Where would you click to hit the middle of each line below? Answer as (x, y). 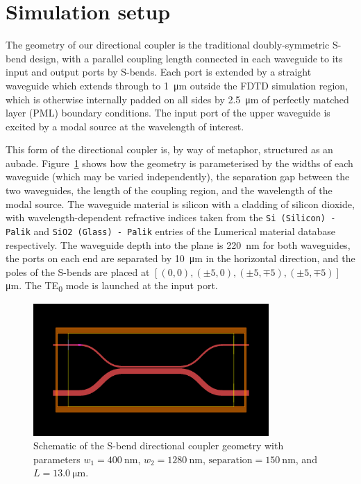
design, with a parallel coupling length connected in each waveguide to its (186, 58)
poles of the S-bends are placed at (78, 271)
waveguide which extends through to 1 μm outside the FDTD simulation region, (177, 85)
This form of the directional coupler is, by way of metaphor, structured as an (169, 149)
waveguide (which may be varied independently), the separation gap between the (178, 176)
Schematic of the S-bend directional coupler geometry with (159, 446)
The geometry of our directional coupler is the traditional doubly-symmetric (168, 45)
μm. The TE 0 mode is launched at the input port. (112, 286)
